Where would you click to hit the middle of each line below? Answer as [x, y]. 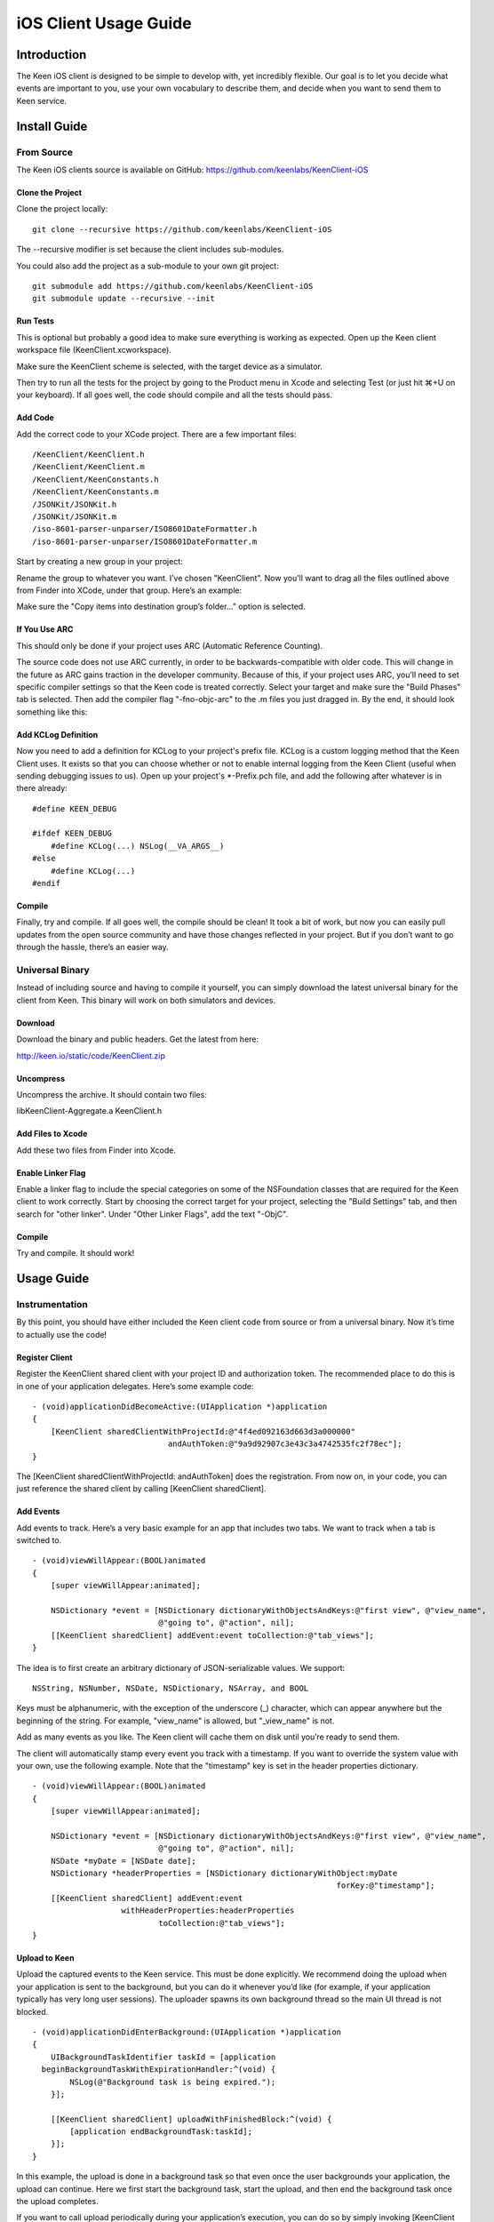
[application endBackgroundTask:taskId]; [161, 2132]
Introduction [52, 55]
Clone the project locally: [62, 209]
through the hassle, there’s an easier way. [92, 947]
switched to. [39, 1540]
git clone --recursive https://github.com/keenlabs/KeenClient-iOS [182, 229]
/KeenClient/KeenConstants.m [96, 492]
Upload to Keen [45, 1958]
